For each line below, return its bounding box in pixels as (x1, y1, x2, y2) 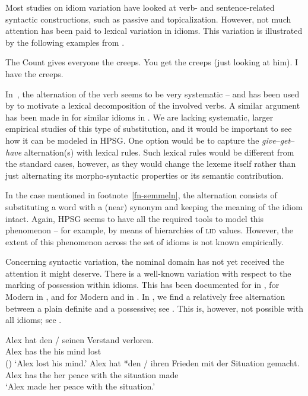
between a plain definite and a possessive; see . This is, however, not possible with (5, 302, 303, 314)
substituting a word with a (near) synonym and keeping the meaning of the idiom (5, 200, 303, 213)
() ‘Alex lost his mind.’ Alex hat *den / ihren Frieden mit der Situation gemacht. (5, 357, 300, 369)
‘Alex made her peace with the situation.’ (5, 380, 155, 392)
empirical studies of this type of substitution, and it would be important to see (5, 122, 292, 135)
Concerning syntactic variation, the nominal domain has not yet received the (5, 255, 284, 268)
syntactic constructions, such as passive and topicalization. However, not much (5, 12, 291, 25)
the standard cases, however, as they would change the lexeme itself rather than (5, 157, 296, 170)
